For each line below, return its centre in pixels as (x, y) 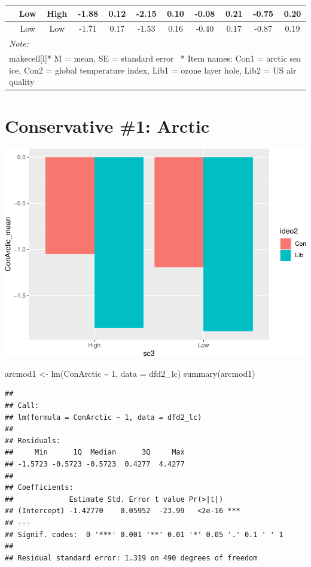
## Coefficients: (39, 488)
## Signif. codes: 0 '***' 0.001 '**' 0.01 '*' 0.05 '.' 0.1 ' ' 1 (144, 534)
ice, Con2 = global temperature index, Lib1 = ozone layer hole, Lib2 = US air (153, 70)
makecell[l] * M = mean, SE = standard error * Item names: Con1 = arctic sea (155, 58)
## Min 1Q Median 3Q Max (95, 452)
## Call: (22, 405)
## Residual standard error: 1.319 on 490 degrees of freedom (131, 558)
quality (22, 82)
